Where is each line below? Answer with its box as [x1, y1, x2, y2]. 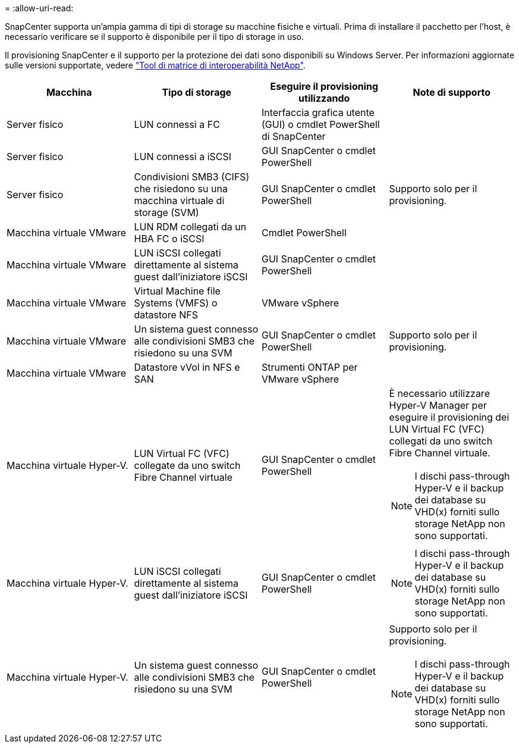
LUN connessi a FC [134, 118, 220, 130]
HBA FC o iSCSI [134, 233, 205, 245]
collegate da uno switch [134, 459, 241, 471]
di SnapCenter [262, 130, 326, 142]
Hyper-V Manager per [389, 399, 487, 411]
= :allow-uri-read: [5, 3, 74, 13]
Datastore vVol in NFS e [134, 361, 240, 373]
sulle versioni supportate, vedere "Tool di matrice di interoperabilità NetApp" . [5, 60, 306, 70]
